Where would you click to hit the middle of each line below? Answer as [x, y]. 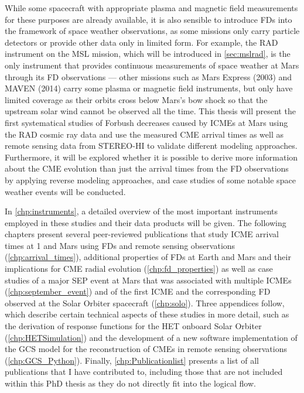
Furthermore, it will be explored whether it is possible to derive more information [151, 157]
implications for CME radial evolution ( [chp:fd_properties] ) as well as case [139, 269]
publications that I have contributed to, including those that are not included [144, 372]
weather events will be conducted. [65, 191]
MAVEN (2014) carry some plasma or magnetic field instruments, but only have [149, 88]
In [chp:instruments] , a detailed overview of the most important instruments [141, 211]
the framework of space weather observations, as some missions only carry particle [152, 31]
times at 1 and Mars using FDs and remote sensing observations [120, 245]
